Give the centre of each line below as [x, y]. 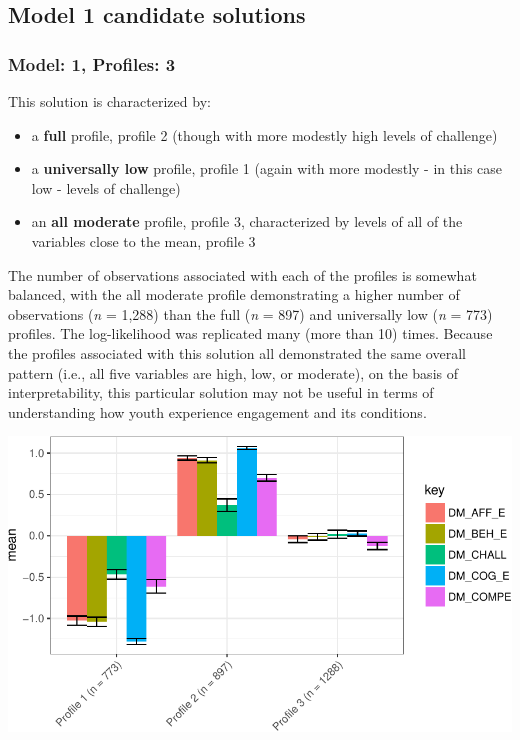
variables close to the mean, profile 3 [143, 240]
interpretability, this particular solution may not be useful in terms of [221, 392]
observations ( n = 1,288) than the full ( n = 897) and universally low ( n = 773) [250, 313]
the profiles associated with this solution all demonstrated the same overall [237, 352]
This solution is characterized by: [109, 101]
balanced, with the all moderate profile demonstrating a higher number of [234, 294]
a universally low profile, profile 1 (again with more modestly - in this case [267, 168]
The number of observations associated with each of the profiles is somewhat [242, 274]
